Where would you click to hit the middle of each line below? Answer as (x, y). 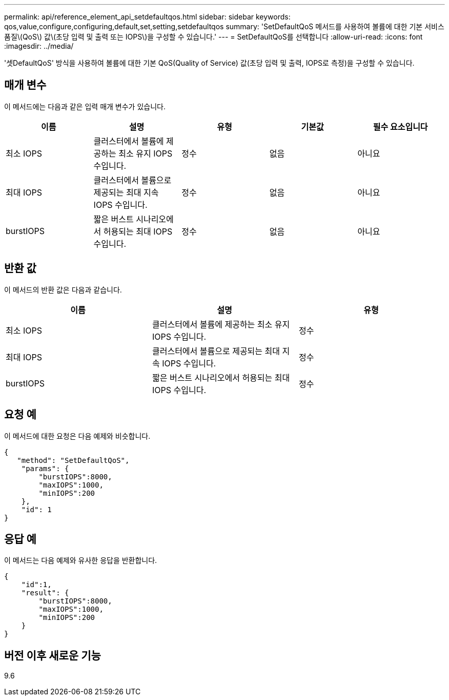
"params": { (45, 468)
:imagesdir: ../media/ (39, 46)
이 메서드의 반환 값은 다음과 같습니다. (63, 289)
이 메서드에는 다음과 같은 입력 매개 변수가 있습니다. (85, 106)
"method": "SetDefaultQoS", (73, 460)
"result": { (45, 593)
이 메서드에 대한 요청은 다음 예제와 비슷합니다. (77, 436)
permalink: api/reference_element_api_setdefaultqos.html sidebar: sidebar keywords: (147, 17)
